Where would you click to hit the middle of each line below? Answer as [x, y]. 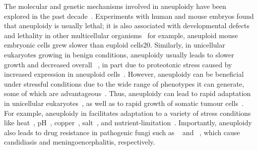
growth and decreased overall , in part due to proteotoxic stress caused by [118, 64]
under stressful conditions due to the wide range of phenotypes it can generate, [124, 83]
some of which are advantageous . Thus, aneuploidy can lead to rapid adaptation [128, 93]
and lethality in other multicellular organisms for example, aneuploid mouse [121, 35]
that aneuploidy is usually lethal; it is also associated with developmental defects [127, 25]
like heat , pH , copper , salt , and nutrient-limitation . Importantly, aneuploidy [128, 123]
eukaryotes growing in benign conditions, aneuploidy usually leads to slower [119, 54]
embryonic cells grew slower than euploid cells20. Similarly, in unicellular [115, 45]
